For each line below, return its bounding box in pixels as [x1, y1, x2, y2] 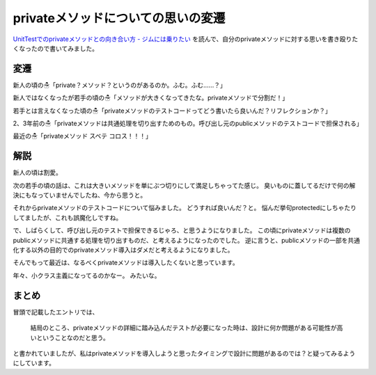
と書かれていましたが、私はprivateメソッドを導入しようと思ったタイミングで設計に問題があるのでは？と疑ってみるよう [13, 349, 356, 358]
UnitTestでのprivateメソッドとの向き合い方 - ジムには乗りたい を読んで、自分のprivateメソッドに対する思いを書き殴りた [13, 35, 359, 43]
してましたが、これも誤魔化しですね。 [13, 213, 123, 222]
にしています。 [13, 359, 56, 367]
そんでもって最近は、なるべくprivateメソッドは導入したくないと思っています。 [13, 258, 240, 267]
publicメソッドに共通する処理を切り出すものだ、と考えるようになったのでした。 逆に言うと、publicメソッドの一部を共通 [13, 236, 360, 244]
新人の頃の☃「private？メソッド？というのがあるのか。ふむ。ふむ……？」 [13, 81, 226, 89]
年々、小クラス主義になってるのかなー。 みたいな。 [13, 271, 161, 280]
